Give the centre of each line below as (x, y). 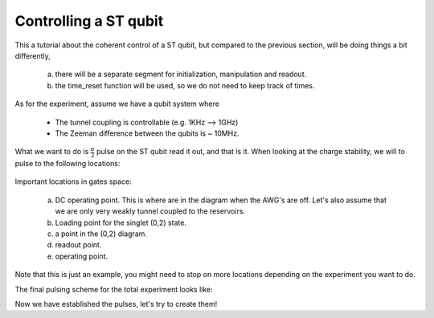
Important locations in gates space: (73, 181)
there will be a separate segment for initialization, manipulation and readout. (181, 74)
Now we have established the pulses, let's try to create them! (116, 304)
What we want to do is (52, 152)
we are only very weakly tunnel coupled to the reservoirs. (150, 211)
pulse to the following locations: (68, 163)
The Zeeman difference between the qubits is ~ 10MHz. (147, 133)
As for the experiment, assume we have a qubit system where (117, 104)
